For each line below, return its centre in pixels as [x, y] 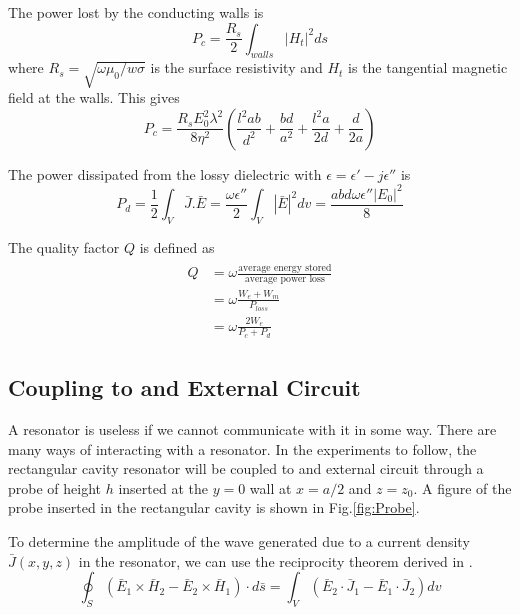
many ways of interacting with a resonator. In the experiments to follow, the [242, 448]
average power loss [284, 278]
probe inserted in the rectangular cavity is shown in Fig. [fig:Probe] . [214, 507]
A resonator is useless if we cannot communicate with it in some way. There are [252, 429]
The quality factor [64, 247]
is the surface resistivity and [236, 67]
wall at [270, 487]
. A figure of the [462, 487]
